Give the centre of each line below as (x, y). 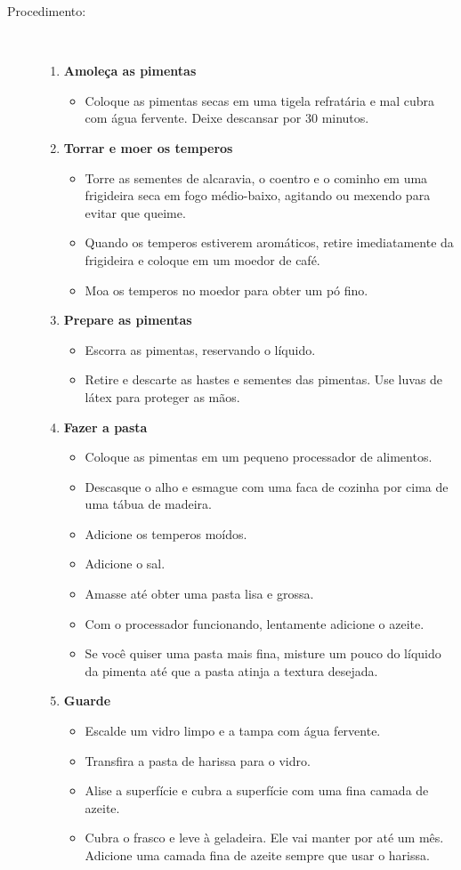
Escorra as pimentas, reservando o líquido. (200, 349)
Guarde (87, 701)
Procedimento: (47, 11)
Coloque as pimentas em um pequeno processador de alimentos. (259, 457)
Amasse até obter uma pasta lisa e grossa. (199, 594)
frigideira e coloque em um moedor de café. (202, 259)
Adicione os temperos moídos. (166, 533)
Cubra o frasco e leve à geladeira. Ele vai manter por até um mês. (264, 838)
